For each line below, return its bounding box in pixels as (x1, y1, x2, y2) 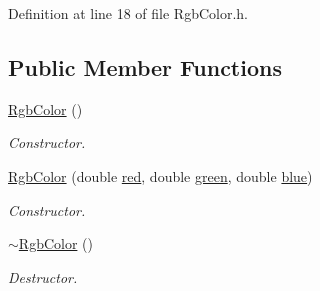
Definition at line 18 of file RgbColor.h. (8, 3, 249, 23)
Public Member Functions (8, 51, 282, 82)
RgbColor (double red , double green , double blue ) (8, 165, 313, 186)
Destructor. (8, 266, 78, 287)
